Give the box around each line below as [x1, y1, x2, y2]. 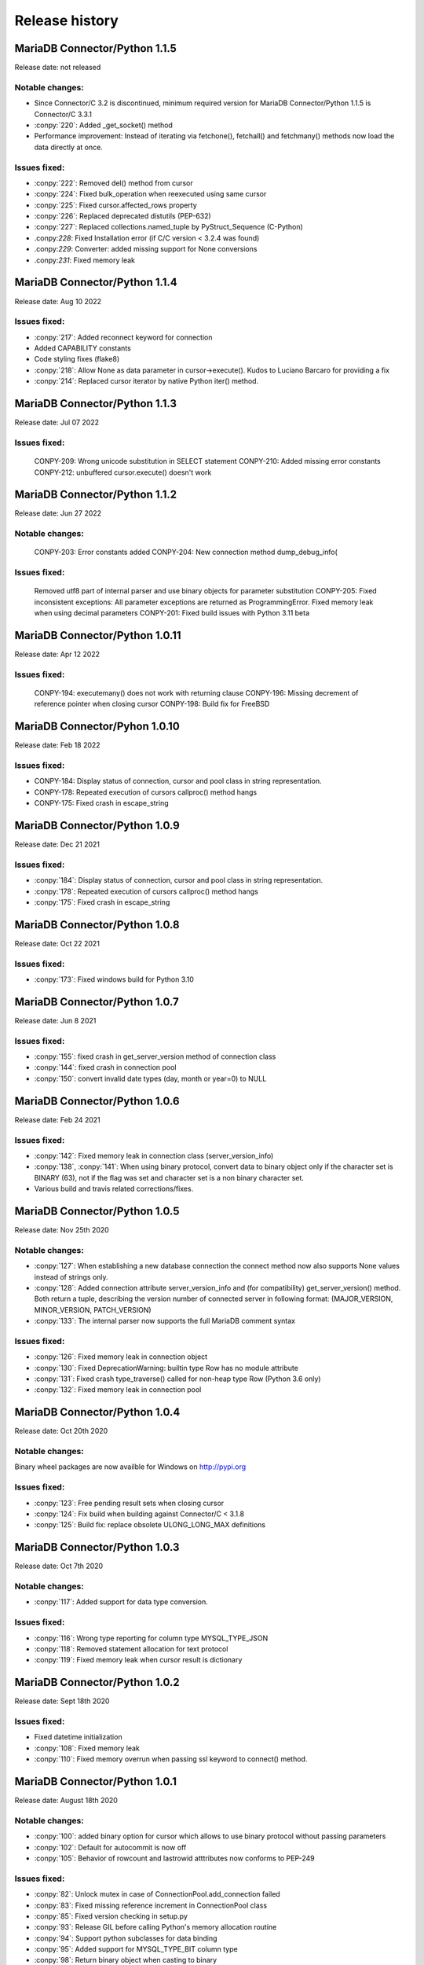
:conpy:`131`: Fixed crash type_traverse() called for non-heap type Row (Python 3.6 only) [34, 1374, 321, 1383]
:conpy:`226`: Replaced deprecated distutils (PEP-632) [34, 211, 211, 221]
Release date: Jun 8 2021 [14, 1016, 97, 1025]
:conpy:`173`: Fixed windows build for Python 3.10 [34, 975, 194, 984]
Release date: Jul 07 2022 [14, 417, 100, 428]
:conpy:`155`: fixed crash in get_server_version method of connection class [34, 1052, 276, 1061]
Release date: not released [14, 63, 101, 72]
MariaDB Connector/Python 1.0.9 [14, 818, 180, 832]
